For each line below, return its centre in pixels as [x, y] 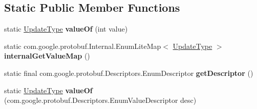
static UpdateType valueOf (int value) [66, 29]
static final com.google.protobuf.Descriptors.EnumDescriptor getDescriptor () [129, 73]
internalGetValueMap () [47, 56]
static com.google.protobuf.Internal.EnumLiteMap [83, 46]
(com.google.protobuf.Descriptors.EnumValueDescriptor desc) [100, 100]
